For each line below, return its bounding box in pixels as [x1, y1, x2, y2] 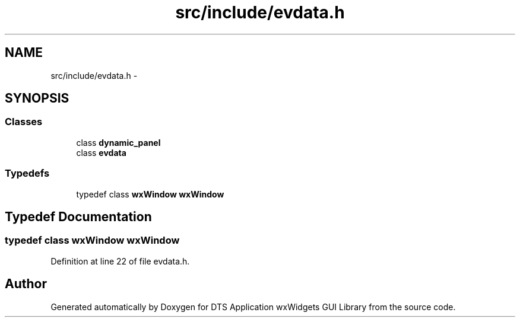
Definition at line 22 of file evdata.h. [50, 256, 190, 266]
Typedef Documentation [5, 209, 152, 224]
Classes [5, 116, 43, 128]
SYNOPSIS [5, 91, 69, 106]
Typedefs [5, 167, 50, 180]
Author [5, 276, 47, 292]
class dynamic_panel [76, 137, 161, 148]
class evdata [76, 147, 126, 158]
